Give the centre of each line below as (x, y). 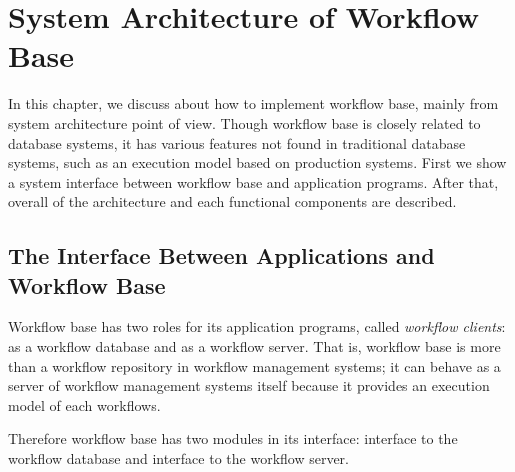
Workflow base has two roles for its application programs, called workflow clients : (257, 326)
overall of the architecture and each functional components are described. (232, 201)
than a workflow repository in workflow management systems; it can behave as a (254, 365)
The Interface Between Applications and (221, 255)
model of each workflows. (84, 404)
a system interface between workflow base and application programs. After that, (253, 181)
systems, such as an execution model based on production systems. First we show (257, 162)
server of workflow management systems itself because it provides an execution (249, 385)
